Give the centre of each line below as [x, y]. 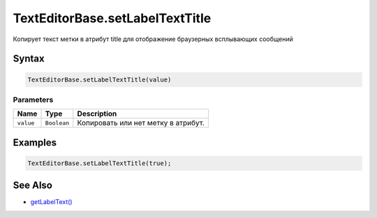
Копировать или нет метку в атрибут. [141, 123]
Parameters [33, 100]
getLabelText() [51, 202]
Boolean [57, 123]
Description [97, 114]
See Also [32, 186]
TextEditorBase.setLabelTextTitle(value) [99, 79]
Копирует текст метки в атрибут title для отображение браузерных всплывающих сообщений [153, 39]
